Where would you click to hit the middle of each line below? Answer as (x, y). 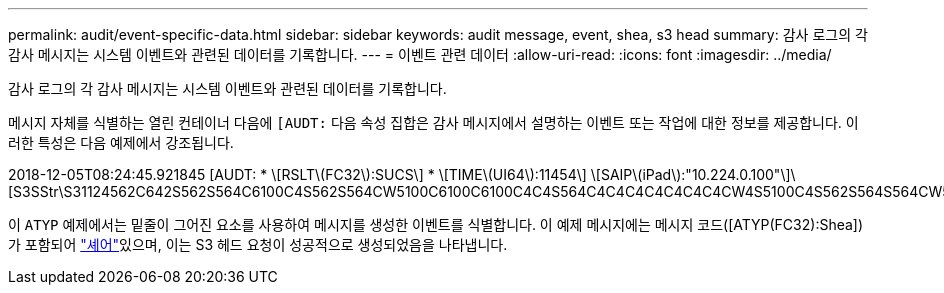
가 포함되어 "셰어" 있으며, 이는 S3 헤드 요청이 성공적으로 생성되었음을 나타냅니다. (258, 244)
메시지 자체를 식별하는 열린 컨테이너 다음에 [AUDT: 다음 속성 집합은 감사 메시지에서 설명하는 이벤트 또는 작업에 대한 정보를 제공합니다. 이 (433, 122)
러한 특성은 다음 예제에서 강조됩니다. (121, 142)
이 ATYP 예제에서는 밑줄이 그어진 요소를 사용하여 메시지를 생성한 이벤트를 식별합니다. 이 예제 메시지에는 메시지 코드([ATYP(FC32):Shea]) (436, 224)
